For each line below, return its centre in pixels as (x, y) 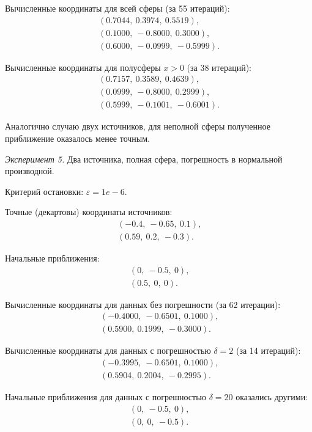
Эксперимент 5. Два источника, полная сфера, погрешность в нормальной (144, 159)
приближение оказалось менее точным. (77, 138)
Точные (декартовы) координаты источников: (89, 212)
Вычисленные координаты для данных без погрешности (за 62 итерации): (143, 304)
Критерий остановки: (44, 191)
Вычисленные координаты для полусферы (83, 67)
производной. (30, 171)
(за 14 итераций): (268, 350)
